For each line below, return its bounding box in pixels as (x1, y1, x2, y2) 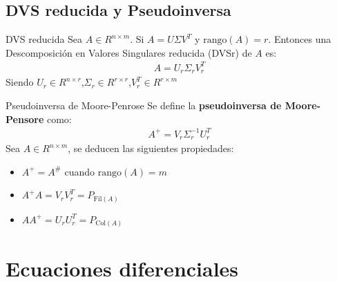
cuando (64, 164, 95, 178)
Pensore (6, 111, 44, 126)
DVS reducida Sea (6, 32, 83, 46)
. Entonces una (268, 32, 331, 46)
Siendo (6, 75, 34, 89)
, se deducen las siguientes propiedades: (68, 141, 234, 156)
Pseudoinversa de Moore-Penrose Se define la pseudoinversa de (6, 97, 282, 112)
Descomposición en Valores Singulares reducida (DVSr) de (6, 45, 252, 59)
